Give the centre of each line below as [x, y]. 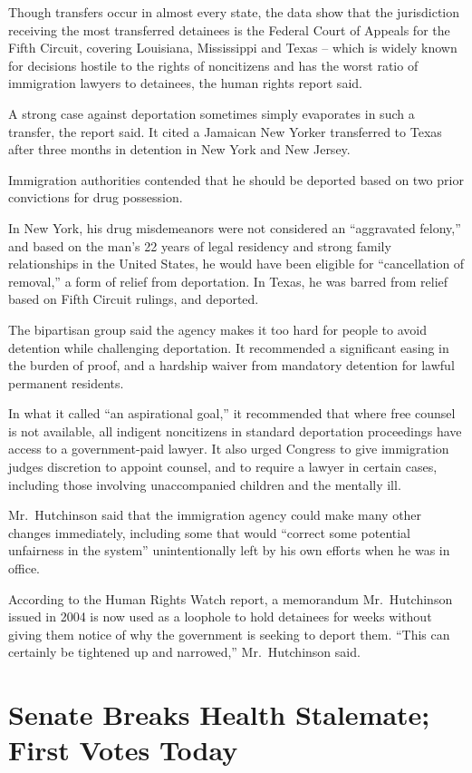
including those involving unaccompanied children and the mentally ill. [205, 484]
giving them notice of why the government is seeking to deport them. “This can [229, 634]
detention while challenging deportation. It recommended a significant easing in [229, 347]
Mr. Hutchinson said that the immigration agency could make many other [215, 515]
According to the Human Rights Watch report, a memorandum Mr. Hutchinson [231, 598]
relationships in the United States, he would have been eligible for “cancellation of [236, 264]
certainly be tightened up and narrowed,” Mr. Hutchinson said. [184, 652]
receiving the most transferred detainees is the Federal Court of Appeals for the [229, 29]
